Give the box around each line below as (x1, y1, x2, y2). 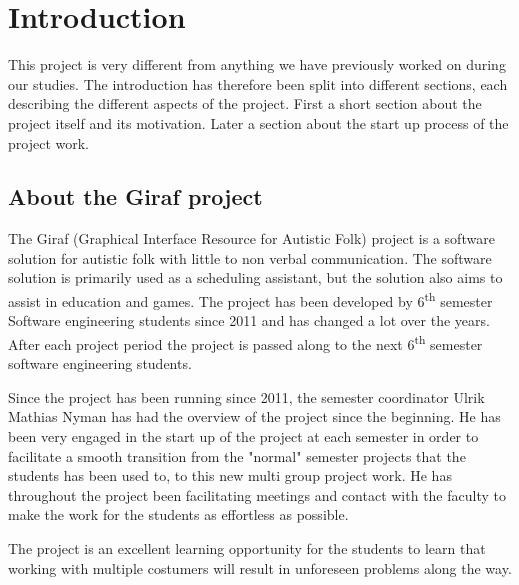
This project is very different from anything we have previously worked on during (8, 54, 506, 75)
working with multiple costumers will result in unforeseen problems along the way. (8, 557, 512, 578)
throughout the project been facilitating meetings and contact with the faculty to (8, 484, 506, 505)
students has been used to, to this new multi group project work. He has (8, 465, 452, 486)
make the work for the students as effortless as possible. (8, 504, 349, 525)
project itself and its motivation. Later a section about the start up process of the (8, 112, 509, 133)
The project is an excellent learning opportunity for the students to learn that (8, 537, 486, 558)
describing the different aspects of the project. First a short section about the (8, 93, 482, 114)
